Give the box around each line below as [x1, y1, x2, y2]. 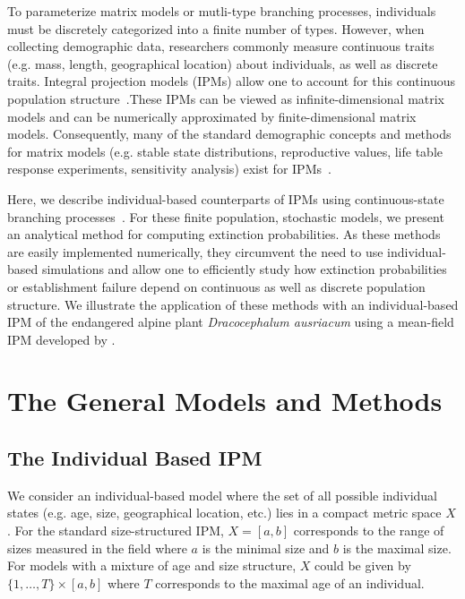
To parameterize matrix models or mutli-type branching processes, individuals [7, 2, 436, 20]
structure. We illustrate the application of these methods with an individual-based [7, 295, 459, 313]
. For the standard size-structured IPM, [7, 521, 224, 540]
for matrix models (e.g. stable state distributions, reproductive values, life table [7, 141, 443, 160]
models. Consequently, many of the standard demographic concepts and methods [7, 124, 452, 143]
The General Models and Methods [7, 382, 443, 419]
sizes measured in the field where [7, 538, 187, 557]
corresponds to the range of [293, 521, 444, 540]
